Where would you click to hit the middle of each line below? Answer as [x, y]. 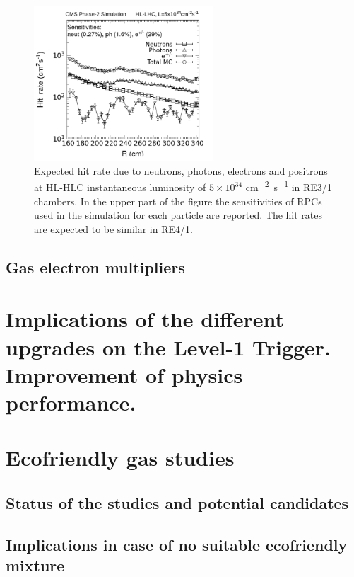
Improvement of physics [124, 374]
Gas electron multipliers [95, 267]
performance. [71, 402]
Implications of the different [145, 319]
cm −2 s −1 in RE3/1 [289, 186]
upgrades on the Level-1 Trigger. [169, 347]
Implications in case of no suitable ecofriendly [177, 544]
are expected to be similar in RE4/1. [113, 228]
